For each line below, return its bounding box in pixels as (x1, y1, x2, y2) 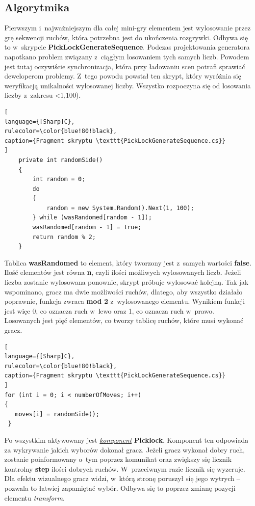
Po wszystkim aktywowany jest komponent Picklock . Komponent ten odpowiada (4, 434, 249, 445)
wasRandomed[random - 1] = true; (32, 224, 142, 231)
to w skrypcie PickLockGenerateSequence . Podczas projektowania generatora (4, 42, 250, 52)
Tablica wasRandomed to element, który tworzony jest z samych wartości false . (4, 257, 252, 267)
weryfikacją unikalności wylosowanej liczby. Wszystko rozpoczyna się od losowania (4, 80, 251, 90)
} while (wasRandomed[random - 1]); (32, 214, 152, 221)
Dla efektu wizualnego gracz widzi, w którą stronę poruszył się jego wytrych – (4, 473, 240, 483)
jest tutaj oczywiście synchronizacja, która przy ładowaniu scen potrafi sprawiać (4, 61, 245, 71)
